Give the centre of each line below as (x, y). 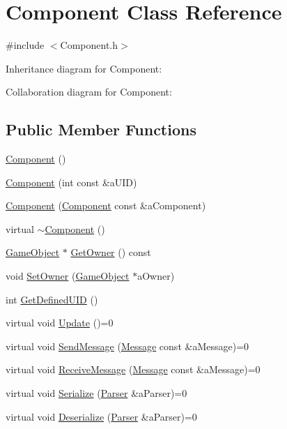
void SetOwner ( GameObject (68, 276)
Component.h (89, 45)
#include (25, 45)
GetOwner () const (111, 252)
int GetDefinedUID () (52, 299)
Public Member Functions (101, 129)
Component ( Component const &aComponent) (106, 205)
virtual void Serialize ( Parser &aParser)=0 (96, 393)
